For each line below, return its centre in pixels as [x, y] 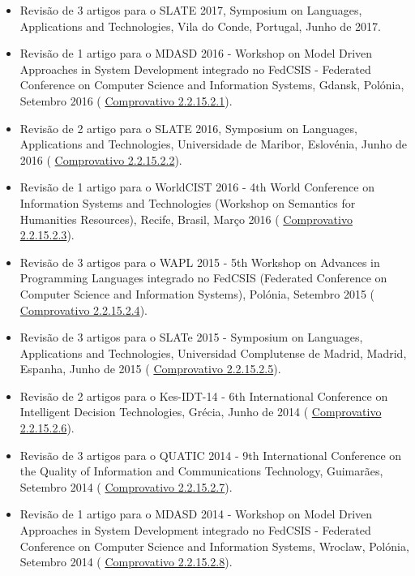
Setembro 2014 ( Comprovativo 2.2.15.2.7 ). [126, 486]
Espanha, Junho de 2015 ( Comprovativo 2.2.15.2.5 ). [150, 369]
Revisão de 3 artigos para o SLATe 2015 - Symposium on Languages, [191, 337]
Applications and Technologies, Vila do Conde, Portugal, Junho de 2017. [200, 26]
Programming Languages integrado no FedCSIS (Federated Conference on [203, 278]
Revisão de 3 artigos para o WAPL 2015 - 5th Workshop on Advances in [200, 262]
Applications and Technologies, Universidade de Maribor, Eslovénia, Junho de [214, 144]
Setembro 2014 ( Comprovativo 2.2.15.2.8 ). [126, 562]
